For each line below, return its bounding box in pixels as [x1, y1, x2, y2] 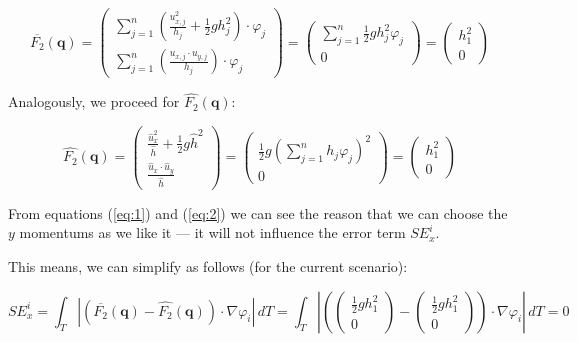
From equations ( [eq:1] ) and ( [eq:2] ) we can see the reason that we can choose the [8, 202, 508, 223]
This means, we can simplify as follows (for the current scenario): [8, 256, 408, 276]
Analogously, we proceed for [8, 91, 180, 112]
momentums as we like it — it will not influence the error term [19, 222, 406, 243]
